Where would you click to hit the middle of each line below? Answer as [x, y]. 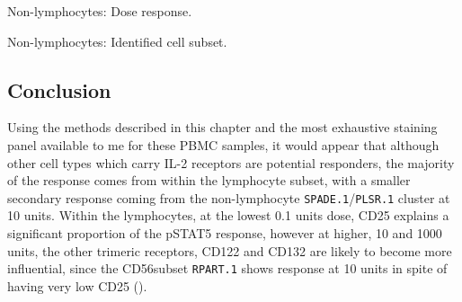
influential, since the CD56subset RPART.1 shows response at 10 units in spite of [227, 268]
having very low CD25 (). [77, 285]
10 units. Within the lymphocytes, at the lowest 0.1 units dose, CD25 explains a [228, 215]
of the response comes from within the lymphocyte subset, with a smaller [209, 180]
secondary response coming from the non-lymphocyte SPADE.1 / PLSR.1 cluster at [229, 197]
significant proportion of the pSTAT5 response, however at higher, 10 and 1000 [225, 233]
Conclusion [59, 89]
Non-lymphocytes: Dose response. [100, 11]
